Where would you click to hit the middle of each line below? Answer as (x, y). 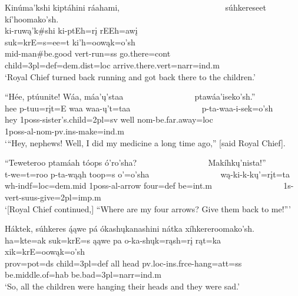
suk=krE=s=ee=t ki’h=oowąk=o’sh (70, 42)
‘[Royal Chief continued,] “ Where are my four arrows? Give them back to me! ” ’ (148, 208)
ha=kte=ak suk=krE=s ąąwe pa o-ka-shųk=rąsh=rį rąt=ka (113, 240)
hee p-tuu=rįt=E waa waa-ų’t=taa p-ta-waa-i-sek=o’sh (139, 108)
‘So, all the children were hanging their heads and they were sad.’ (122, 286)
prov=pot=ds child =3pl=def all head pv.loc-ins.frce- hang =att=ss (123, 263)
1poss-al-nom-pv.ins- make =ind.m (64, 131)
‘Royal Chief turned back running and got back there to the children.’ (130, 76)
